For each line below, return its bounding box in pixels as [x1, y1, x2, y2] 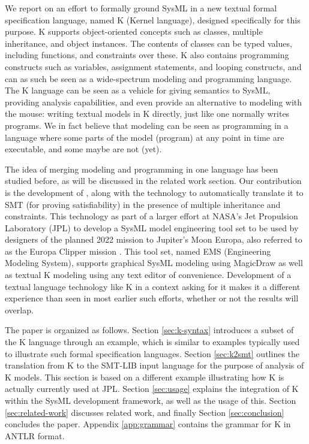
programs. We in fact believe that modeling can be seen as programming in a [5, 119, 289, 131]
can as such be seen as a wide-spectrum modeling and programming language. [5, 72, 292, 84]
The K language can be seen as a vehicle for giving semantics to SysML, [5, 84, 271, 96]
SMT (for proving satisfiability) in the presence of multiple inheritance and [5, 198, 281, 210]
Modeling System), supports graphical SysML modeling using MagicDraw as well [5, 256, 303, 269]
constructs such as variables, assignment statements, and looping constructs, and [5, 60, 302, 73]
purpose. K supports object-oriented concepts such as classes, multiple [5, 25, 263, 38]
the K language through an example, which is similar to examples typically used [5, 336, 300, 348]
